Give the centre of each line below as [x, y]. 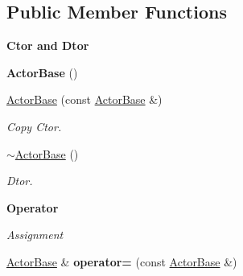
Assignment [35, 235]
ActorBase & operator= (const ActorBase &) [122, 261]
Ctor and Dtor [48, 45]
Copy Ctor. [34, 126]
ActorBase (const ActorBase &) [84, 99]
